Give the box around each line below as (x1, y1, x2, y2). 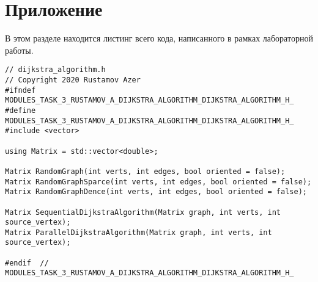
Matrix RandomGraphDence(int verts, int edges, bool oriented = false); (5, 187, 307, 197)
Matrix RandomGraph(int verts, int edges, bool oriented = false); (5, 167, 286, 176)
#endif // (5, 258, 49, 267)
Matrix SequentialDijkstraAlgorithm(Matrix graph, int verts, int (5, 208, 281, 217)
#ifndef (5, 85, 36, 95)
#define (5, 106, 36, 115)
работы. (5, 43, 34, 56)
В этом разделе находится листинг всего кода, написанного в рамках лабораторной (5, 32, 313, 45)
